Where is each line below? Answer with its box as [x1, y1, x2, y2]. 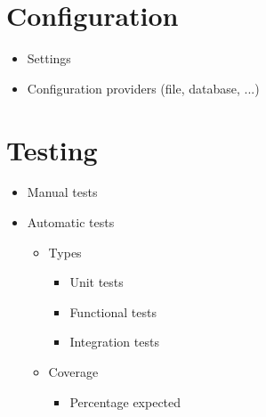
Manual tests [27, 183, 98, 201]
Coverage [48, 363, 99, 380]
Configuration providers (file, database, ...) [27, 78, 260, 97]
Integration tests [69, 332, 159, 351]
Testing [6, 131, 98, 168]
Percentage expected [69, 392, 181, 411]
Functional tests [69, 302, 157, 321]
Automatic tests [27, 213, 115, 232]
